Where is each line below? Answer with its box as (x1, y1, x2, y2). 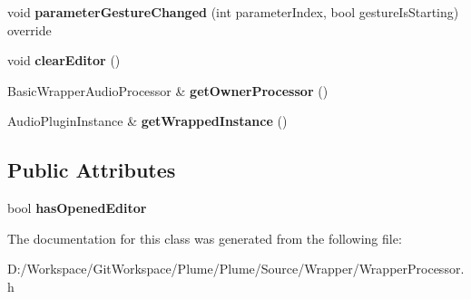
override (7, 20, 52, 39)
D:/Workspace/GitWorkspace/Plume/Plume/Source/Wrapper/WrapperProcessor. (7, 259, 465, 278)
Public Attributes (7, 156, 176, 184)
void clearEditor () (7, 51, 121, 70)
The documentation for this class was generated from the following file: (7, 228, 402, 247)
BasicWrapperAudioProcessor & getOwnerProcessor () (7, 81, 329, 100)
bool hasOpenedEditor (7, 198, 147, 217)
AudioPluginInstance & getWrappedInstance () (7, 111, 288, 130)
